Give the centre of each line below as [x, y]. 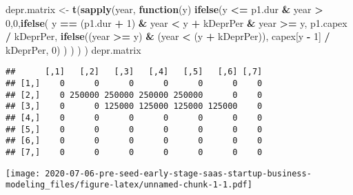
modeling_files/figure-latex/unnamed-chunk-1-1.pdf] [129, 185]
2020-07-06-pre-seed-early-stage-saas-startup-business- [178, 173]
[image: [23, 173]
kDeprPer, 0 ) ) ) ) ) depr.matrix [73, 49]
